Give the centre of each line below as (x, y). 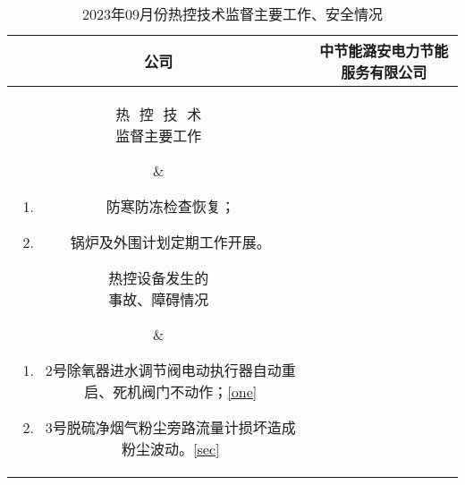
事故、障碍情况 (159, 299)
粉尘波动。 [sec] (171, 449)
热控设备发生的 (159, 278)
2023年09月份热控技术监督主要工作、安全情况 (232, 14)
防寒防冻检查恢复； (170, 206)
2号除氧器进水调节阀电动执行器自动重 (170, 370)
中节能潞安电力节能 (384, 51)
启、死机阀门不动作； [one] (171, 391)
